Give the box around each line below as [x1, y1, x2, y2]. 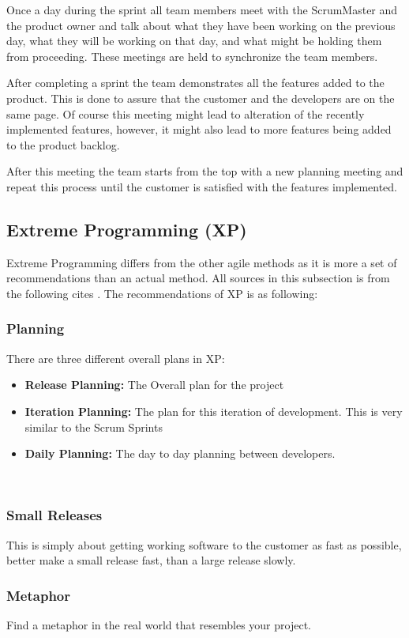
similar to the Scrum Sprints [24, 418, 163, 435]
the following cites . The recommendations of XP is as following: [6, 285, 318, 301]
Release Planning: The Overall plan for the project [24, 376, 284, 393]
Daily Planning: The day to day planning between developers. [24, 445, 336, 462]
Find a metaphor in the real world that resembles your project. [6, 616, 311, 632]
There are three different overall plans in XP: [6, 349, 225, 366]
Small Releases [6, 505, 103, 525]
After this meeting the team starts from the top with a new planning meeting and [6, 163, 403, 179]
